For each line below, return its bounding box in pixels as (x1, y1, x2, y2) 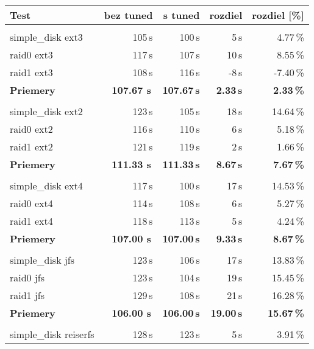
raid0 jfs (10, 270, 45, 284)
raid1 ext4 (10, 214, 53, 228)
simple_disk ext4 (10, 178, 83, 192)
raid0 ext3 (10, 48, 53, 62)
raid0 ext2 (10, 122, 53, 136)
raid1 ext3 (10, 65, 53, 79)
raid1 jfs (10, 288, 45, 302)
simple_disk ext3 (10, 30, 83, 44)
